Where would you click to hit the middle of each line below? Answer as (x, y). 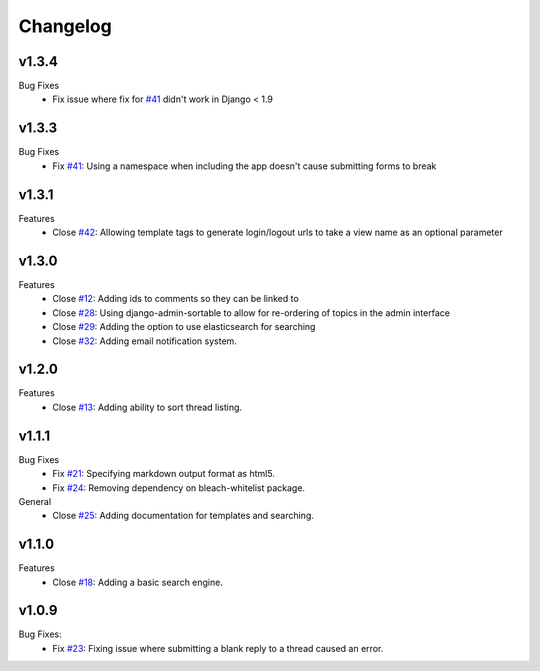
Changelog (65, 26)
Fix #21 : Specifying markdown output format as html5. (163, 474)
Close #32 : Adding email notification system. (144, 341)
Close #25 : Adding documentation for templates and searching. (183, 516)
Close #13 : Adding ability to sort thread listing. (147, 407)
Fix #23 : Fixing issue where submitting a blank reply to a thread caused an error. (218, 648)
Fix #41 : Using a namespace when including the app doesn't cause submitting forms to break (244, 166)
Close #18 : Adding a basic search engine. (138, 582)
